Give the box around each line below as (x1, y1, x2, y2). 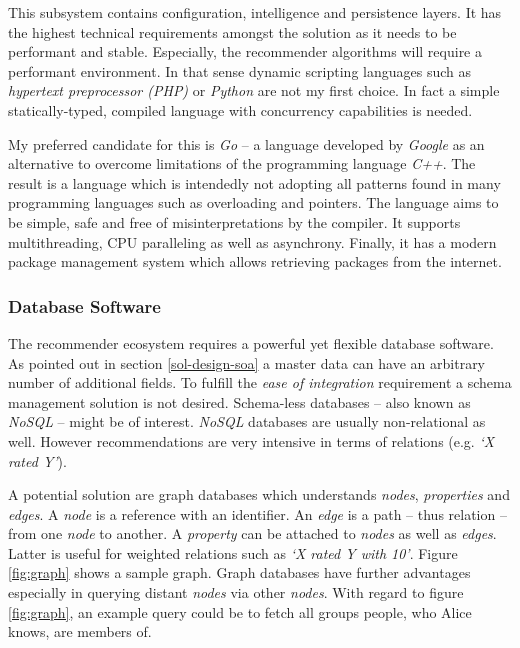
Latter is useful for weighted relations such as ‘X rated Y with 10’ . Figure (8, 542, 458, 563)
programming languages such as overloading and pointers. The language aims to (8, 192, 499, 213)
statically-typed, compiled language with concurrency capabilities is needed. (8, 99, 473, 120)
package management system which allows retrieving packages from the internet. (8, 251, 502, 272)
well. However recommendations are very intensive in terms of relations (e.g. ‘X (8, 430, 495, 451)
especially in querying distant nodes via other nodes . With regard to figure (8, 582, 464, 603)
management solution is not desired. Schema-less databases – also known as (8, 391, 471, 412)
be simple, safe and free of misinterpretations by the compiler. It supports (8, 211, 461, 232)
